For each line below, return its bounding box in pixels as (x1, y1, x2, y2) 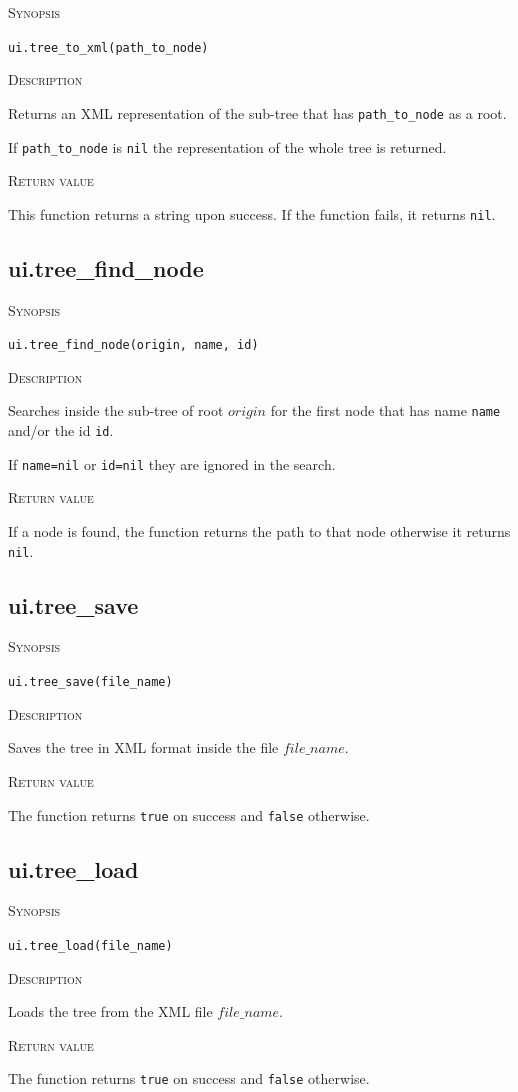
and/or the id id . (8, 420, 114, 441)
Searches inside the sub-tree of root (8, 400, 224, 421)
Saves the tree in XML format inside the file (8, 737, 279, 758)
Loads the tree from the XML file (8, 1001, 213, 1022)
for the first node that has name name (270, 400, 501, 421)
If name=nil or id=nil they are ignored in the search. (8, 453, 336, 474)
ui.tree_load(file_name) (8, 938, 173, 953)
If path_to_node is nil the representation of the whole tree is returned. (8, 136, 447, 157)
